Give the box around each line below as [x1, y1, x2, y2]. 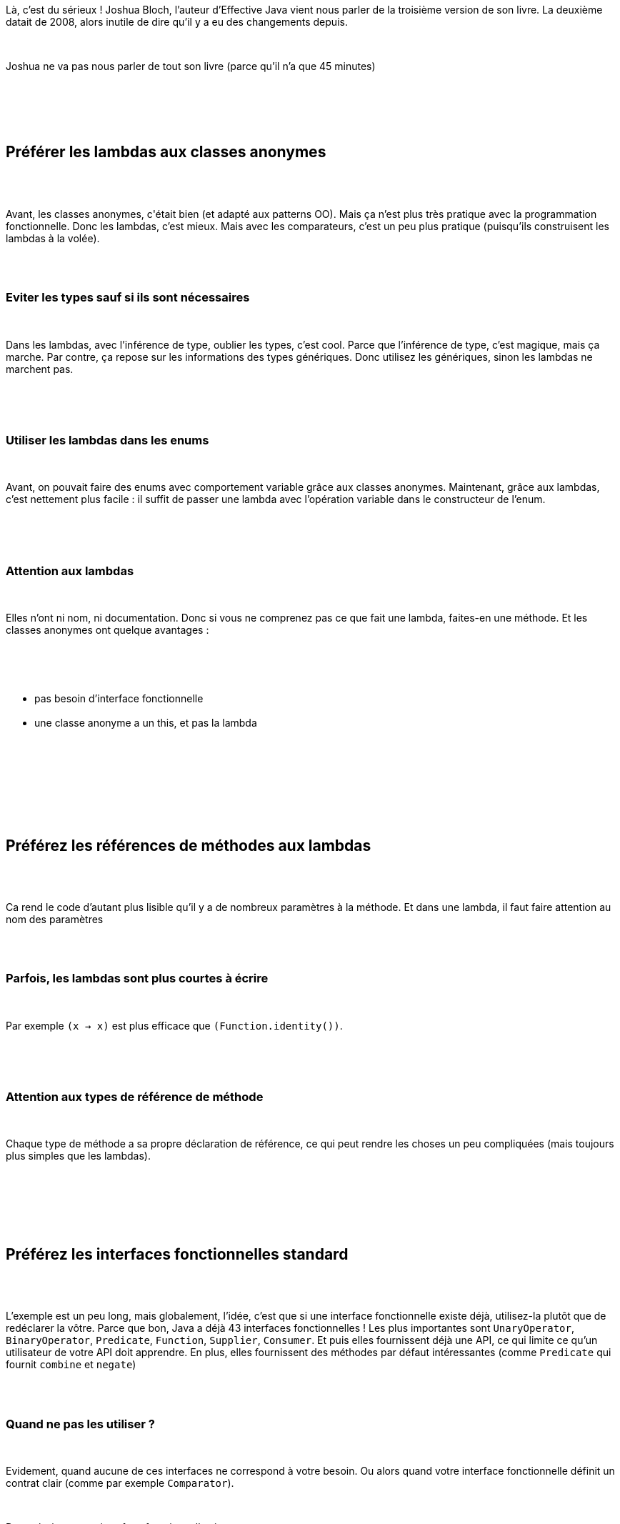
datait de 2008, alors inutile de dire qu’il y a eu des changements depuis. [6, 16, 348, 28]
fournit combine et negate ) [6, 1358, 136, 1371]
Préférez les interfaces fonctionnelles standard [6, 1245, 349, 1263]
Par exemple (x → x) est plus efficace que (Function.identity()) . [6, 1019, 343, 1032]
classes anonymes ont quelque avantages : [6, 624, 209, 637]
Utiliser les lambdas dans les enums [6, 432, 209, 447]
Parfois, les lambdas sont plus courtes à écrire [6, 971, 269, 986]
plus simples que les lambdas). [6, 1150, 151, 1162]
